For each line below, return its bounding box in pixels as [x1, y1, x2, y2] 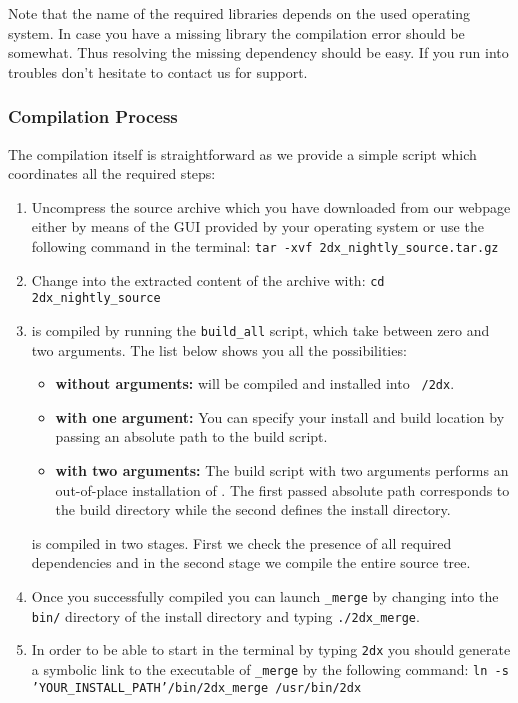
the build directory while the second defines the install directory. [55, 499, 451, 520]
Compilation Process [8, 104, 178, 129]
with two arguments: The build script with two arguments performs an [55, 460, 509, 481]
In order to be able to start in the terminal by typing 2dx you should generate [31, 639, 511, 660]
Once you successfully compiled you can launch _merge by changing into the [31, 586, 499, 606]
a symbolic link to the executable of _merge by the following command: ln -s [31, 658, 509, 679]
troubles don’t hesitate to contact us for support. [8, 61, 308, 82]
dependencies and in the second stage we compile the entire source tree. [31, 552, 471, 573]
